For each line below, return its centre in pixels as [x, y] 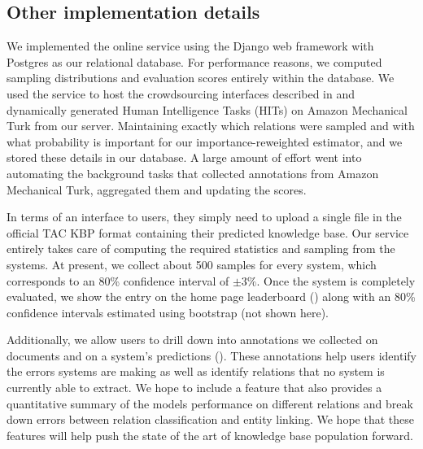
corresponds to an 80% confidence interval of [118, 280]
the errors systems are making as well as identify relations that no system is [196, 371]
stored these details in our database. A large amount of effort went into [184, 157]
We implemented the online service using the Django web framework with [190, 46]
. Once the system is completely [336, 280]
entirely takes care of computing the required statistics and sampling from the [201, 248]
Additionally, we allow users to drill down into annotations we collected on [192, 340]
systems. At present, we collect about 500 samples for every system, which [192, 264]
